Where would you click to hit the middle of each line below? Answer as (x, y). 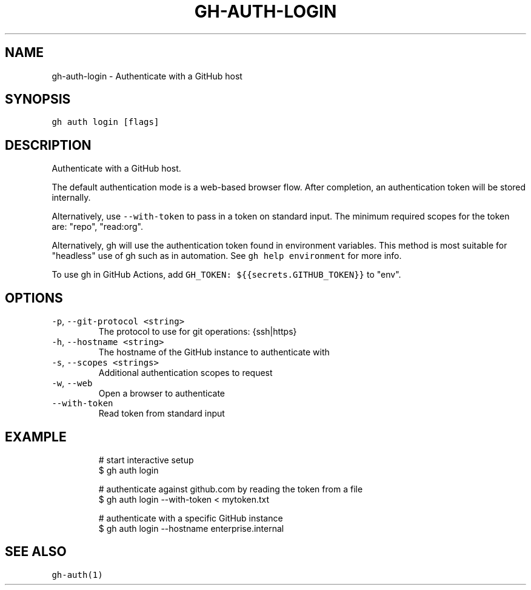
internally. (71, 198)
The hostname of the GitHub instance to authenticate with (214, 352)
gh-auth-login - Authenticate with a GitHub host (147, 76)
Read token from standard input (162, 414)
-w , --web (72, 383)
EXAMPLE (36, 437)
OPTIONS (34, 298)
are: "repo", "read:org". (97, 227)
